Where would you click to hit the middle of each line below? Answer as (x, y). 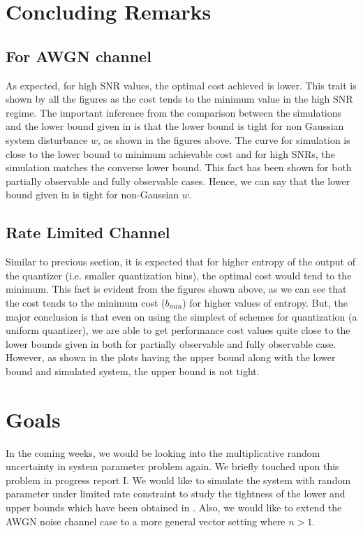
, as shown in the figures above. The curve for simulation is (224, 139)
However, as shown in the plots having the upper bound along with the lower (171, 357)
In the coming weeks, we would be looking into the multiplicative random (163, 452)
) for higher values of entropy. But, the (265, 302)
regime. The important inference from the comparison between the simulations (174, 112)
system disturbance (47, 139)
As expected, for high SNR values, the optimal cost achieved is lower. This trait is (181, 85)
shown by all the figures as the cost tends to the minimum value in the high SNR (179, 99)
